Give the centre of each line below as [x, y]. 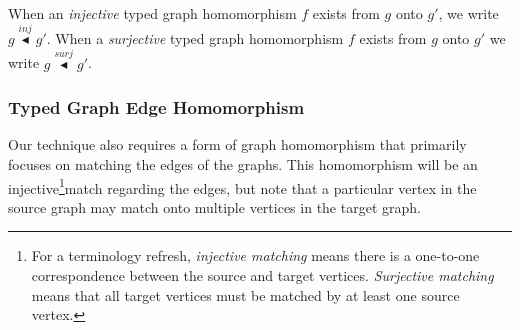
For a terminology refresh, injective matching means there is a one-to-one [255, 255]
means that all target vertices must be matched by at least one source [245, 294]
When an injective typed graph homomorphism [152, 13]
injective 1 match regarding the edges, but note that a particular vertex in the [242, 186]
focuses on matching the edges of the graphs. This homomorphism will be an [243, 164]
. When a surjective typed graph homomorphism [195, 37]
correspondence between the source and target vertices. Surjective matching [262, 275]
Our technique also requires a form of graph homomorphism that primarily [237, 144]
